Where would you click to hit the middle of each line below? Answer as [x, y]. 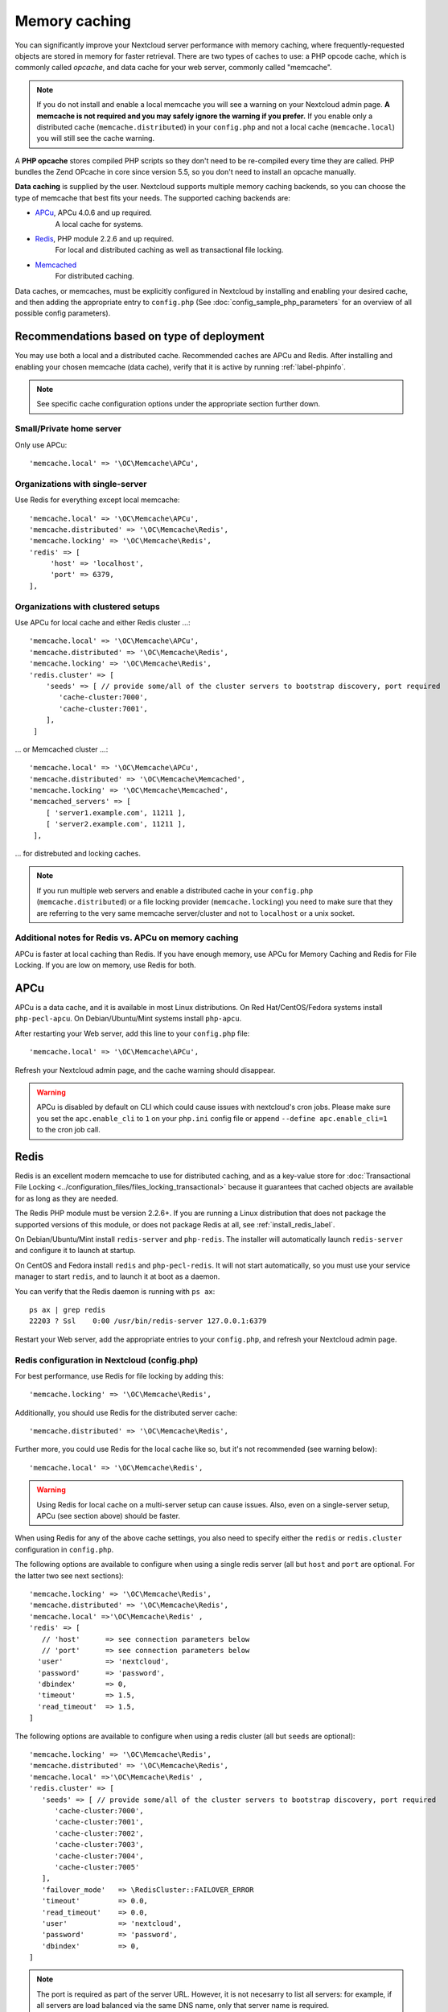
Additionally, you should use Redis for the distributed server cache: [126, 1412]
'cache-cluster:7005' [97, 1867]
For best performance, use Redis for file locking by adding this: [119, 1375]
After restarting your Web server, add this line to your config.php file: [132, 1033]
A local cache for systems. [99, 224]
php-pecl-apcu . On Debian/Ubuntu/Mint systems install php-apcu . [128, 1019]
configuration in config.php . [64, 1549]
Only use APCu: [41, 445]
